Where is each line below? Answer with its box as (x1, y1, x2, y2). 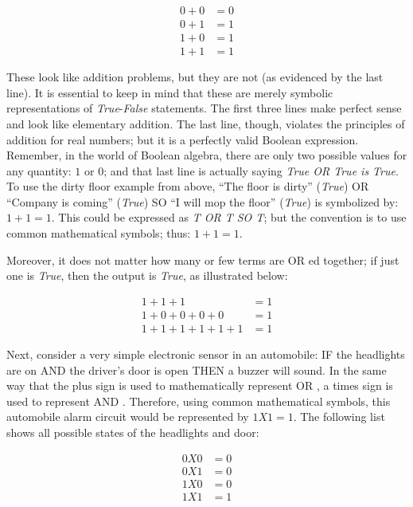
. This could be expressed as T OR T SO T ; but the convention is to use (51, 209, 407, 226)
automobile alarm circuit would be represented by (6, 408, 249, 425)
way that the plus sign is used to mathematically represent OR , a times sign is (6, 377, 393, 394)
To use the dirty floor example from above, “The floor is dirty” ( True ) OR (6, 178, 369, 195)
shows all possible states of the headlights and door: (6, 423, 259, 440)
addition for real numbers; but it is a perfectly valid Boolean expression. (6, 131, 359, 147)
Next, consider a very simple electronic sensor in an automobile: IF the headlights (6, 345, 405, 362)
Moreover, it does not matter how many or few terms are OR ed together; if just (6, 251, 399, 268)
